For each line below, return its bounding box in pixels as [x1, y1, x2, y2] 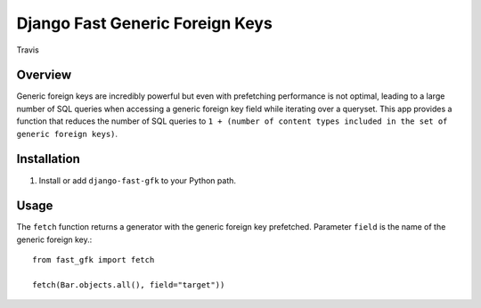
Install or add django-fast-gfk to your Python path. [38, 174, 236, 186]
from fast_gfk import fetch [32, 255, 155, 265]
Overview [16, 68, 72, 83]
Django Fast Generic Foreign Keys [16, 13, 273, 33]
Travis [16, 45, 39, 55]
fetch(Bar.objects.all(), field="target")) [32, 280, 225, 289]
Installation [16, 151, 80, 166]
